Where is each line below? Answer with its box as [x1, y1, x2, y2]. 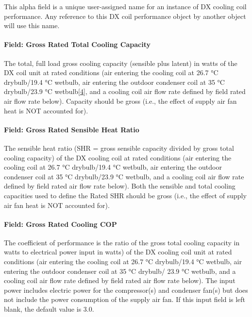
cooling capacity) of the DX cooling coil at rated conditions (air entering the [4, 152, 232, 162]
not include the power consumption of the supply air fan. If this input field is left [4, 294, 246, 304]
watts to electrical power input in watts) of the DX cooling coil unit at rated [4, 247, 232, 257]
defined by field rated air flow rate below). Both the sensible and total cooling [4, 181, 235, 191]
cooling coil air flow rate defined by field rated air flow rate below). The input [4, 275, 235, 285]
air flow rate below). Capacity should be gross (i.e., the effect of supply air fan [4, 95, 237, 106]
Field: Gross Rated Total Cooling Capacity [4, 39, 151, 49]
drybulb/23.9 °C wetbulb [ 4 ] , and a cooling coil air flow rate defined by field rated [4, 86, 246, 96]
